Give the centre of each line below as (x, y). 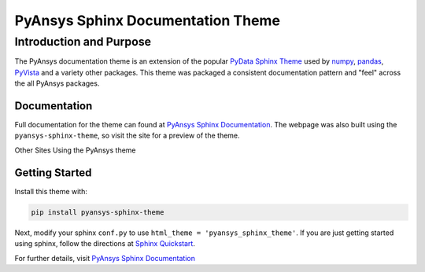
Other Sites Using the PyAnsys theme (76, 150)
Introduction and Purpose (83, 42)
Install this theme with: (51, 191)
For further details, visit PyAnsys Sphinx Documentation (105, 258)
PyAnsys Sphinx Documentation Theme (148, 20)
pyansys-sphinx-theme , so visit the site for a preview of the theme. (127, 136)
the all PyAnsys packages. (57, 83)
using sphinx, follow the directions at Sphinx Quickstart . (105, 244)
